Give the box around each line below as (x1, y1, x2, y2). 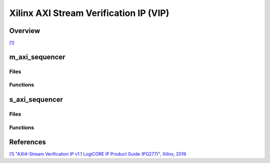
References (9, 138, 46, 146)
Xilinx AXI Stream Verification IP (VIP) (9, 7, 169, 18)
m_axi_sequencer (9, 52, 65, 61)
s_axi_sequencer (9, 95, 63, 104)
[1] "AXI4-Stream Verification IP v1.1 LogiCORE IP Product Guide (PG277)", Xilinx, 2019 (9, 151, 186, 157)
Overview (9, 26, 40, 35)
